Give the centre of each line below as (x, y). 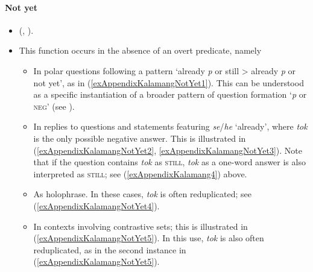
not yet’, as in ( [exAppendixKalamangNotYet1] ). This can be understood (169, 82)
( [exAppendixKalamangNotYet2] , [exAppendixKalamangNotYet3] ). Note (168, 150)
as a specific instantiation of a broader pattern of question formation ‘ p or (170, 94)
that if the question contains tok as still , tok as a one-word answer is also (169, 162)
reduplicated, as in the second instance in (110, 249)
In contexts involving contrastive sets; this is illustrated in (141, 226)
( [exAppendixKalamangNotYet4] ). (96, 205)
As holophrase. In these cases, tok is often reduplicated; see (143, 194)
